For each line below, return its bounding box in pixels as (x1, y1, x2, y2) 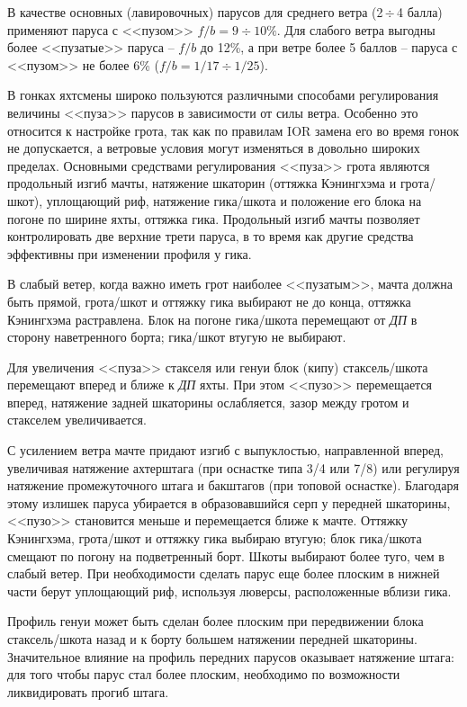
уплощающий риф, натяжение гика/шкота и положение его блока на (46, 191, 422, 210)
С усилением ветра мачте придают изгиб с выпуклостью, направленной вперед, (7, 441, 445, 460)
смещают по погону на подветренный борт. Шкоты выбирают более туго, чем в (7, 546, 445, 565)
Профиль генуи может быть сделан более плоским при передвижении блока (7, 612, 424, 631)
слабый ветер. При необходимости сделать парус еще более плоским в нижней (7, 564, 440, 583)
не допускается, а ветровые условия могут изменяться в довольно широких (7, 139, 420, 157)
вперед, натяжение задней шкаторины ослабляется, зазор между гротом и (7, 392, 409, 411)
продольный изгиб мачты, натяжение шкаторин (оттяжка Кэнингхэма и (7, 174, 397, 192)
